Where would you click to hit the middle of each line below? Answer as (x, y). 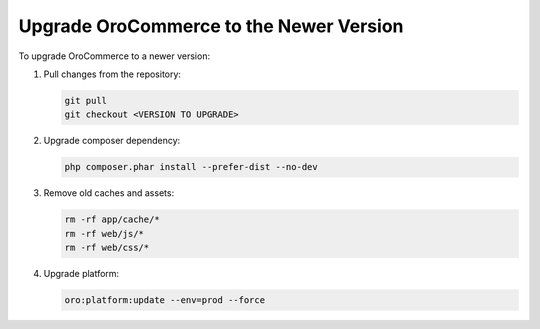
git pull (86, 100)
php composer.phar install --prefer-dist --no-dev (191, 167)
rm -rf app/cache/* (112, 219)
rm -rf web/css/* (107, 248)
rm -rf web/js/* (104, 233)
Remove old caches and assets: (109, 193)
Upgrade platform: (81, 274)
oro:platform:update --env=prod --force (164, 300)
